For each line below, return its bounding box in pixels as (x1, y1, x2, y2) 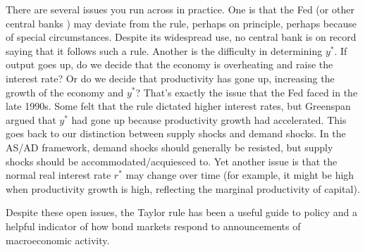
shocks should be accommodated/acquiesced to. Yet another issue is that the (6, 153, 338, 168)
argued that (6, 112, 56, 127)
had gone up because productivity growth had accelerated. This (71, 112, 347, 127)
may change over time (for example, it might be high (125, 168, 354, 182)
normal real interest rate (6, 168, 111, 182)
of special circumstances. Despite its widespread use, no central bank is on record (6, 30, 357, 44)
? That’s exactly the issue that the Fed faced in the (135, 84, 358, 99)
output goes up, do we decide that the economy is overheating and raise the (6, 57, 333, 72)
